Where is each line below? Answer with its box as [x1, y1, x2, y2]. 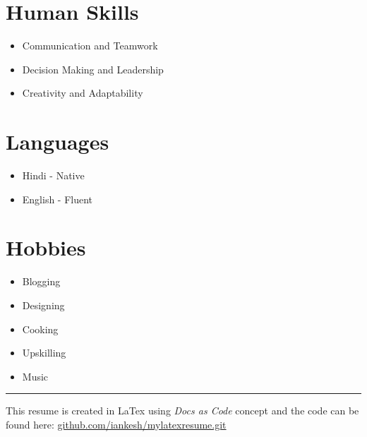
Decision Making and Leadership [22, 61, 164, 76]
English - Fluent [22, 191, 93, 206]
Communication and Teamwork [22, 38, 158, 53]
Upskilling [22, 345, 66, 360]
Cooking [22, 321, 59, 336]
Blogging [22, 274, 61, 289]
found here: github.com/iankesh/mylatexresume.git [6, 417, 227, 431]
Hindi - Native [22, 168, 85, 183]
